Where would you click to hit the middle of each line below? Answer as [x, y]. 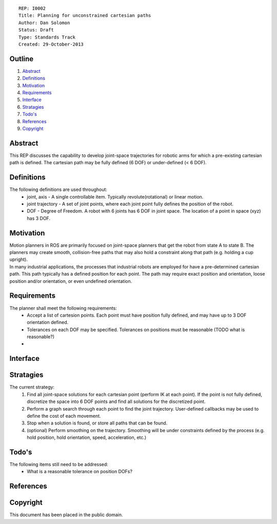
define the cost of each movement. [64, 416]
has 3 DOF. [39, 218]
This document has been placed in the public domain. [66, 515]
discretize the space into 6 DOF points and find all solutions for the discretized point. [116, 402]
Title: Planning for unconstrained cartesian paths [85, 16]
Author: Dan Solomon [44, 23]
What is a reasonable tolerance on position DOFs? [80, 472]
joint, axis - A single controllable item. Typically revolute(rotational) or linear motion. [115, 197]
